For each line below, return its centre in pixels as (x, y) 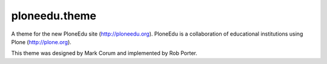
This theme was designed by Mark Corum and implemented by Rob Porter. (104, 53)
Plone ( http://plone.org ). (41, 42)
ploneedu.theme (54, 16)
